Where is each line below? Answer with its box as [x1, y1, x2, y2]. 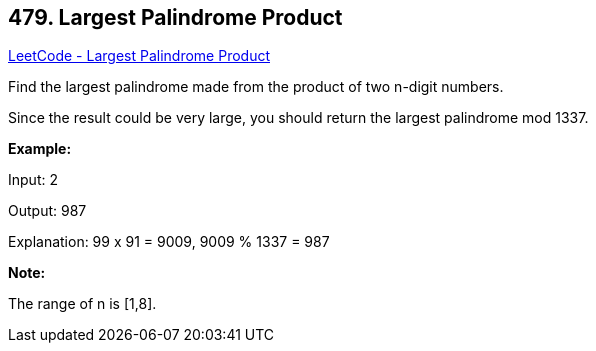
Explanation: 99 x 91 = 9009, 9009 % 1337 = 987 [8, 233, 330, 251]
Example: [8, 140, 72, 158]
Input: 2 [8, 171, 58, 189]
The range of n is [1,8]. [8, 295, 157, 313]
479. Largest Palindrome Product [8, 5, 343, 30]
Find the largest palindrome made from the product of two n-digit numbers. [8, 78, 504, 96]
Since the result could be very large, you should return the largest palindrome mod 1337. [8, 109, 589, 127]
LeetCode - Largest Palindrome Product [8, 47, 270, 65]
